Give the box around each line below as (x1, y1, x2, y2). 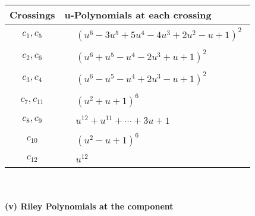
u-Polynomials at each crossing (64, 8, 212, 21)
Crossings (10, 8, 55, 21)
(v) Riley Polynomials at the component (5, 199, 174, 212)
